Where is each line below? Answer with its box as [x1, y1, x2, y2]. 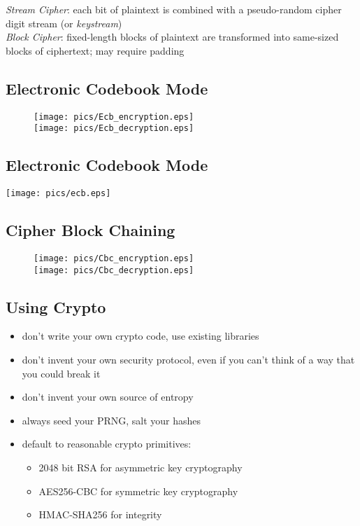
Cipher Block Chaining [6, 219, 175, 241]
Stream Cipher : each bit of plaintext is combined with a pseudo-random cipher [6, 2, 342, 16]
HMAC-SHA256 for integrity [38, 507, 162, 522]
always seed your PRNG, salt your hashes [22, 413, 201, 427]
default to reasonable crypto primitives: [22, 436, 192, 451]
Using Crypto [6, 296, 106, 317]
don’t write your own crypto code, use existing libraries [22, 328, 259, 343]
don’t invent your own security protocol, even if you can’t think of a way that [22, 352, 355, 367]
